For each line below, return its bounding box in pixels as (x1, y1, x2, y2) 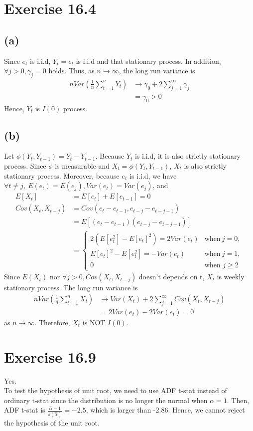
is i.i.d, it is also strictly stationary (134, 151, 241, 161)
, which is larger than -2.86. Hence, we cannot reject (86, 405, 245, 415)
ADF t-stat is (4, 405, 45, 415)
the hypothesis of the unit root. (4, 417, 100, 428)
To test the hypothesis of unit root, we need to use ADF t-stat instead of (4, 385, 227, 396)
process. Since (4, 161, 46, 171)
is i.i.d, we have (129, 170, 177, 181)
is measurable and (55, 161, 110, 171)
